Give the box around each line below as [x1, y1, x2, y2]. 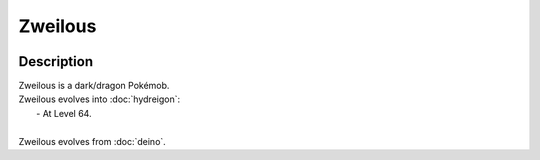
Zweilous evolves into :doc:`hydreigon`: [18, 93, 180, 105]
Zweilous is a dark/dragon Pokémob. [18, 80, 170, 92]
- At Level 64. [36, 107, 92, 119]
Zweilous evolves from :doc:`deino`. [18, 135, 167, 147]
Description [18, 53, 94, 70]
